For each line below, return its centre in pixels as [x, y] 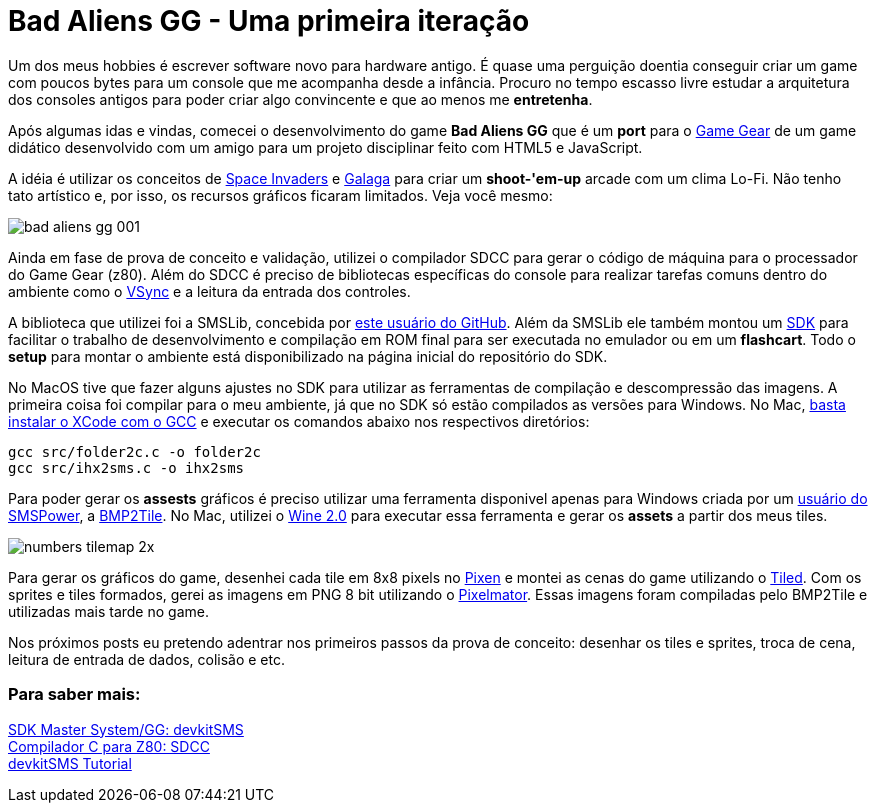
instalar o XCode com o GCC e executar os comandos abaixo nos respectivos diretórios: [299, 421]
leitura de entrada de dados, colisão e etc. [146, 659]
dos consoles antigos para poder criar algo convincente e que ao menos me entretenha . [300, 99]
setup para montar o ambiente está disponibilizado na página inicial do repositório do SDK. [308, 356]
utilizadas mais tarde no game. [108, 611]
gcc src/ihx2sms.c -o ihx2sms [126, 467]
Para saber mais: [74, 694]
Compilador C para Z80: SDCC [109, 746]
